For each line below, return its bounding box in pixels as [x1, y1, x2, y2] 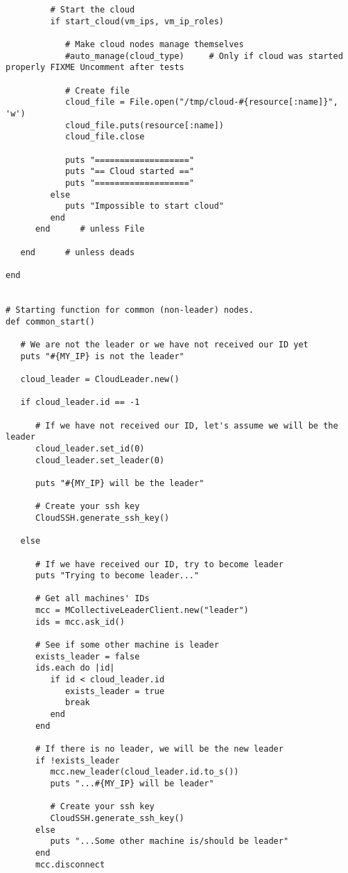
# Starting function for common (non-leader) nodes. [6, 305, 254, 316]
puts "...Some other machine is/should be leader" [50, 836, 289, 847]
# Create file [64, 85, 130, 96]
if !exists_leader [35, 755, 120, 766]
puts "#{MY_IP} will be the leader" [35, 478, 205, 488]
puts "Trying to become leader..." [35, 571, 200, 581]
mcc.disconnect [35, 859, 105, 870]
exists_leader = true [64, 686, 165, 696]
